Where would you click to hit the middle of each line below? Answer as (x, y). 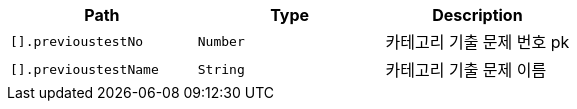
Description (477, 15)
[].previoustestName (84, 69)
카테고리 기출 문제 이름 (466, 70)
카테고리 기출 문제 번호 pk (477, 42)
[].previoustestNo (77, 41)
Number (221, 41)
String (221, 69)
